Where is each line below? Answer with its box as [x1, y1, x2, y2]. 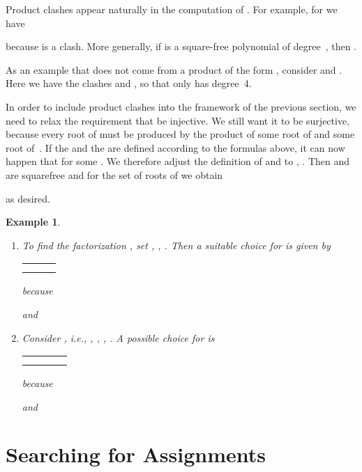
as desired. [6, 191, 50, 205]
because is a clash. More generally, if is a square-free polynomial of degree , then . [6, 39, 357, 54]
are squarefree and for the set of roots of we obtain [6, 167, 223, 182]
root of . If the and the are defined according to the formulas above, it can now [6, 140, 345, 155]
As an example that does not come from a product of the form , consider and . [6, 62, 342, 77]
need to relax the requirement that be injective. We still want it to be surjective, [6, 113, 350, 127]
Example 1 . [6, 214, 61, 229]
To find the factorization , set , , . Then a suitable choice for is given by [22, 237, 331, 252]
